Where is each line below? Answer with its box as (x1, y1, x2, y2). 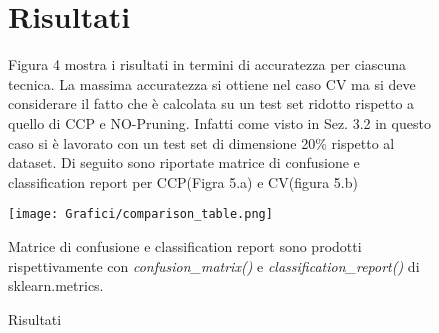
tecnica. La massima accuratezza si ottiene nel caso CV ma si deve (8, 73, 416, 94)
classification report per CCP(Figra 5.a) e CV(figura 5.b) (8, 171, 358, 192)
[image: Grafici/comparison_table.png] (8, 207, 273, 222)
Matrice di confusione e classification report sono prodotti (8, 235, 362, 256)
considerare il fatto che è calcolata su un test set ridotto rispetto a (8, 93, 415, 114)
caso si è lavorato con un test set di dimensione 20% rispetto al (8, 132, 395, 153)
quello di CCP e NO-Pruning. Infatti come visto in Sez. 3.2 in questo (8, 112, 431, 133)
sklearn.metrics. (8, 275, 104, 296)
